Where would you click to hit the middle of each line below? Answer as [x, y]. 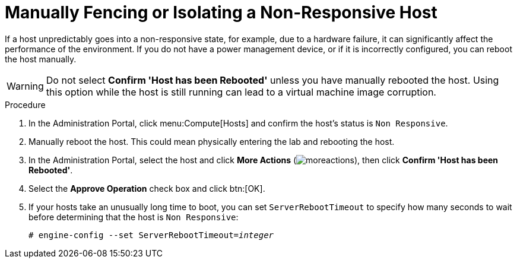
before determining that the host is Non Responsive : [134, 217]
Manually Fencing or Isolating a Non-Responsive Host [221, 12]
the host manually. [41, 59]
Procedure [25, 104]
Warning [25, 86]
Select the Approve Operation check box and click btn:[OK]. [147, 188]
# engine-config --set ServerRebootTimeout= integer [151, 235]
